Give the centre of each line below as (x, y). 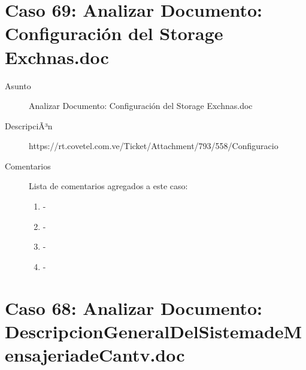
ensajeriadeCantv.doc (95, 354)
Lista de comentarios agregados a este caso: (108, 186)
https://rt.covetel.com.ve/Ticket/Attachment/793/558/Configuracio (154, 146)
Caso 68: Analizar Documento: (134, 307)
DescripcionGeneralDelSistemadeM (154, 331)
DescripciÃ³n (29, 125)
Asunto (18, 85)
